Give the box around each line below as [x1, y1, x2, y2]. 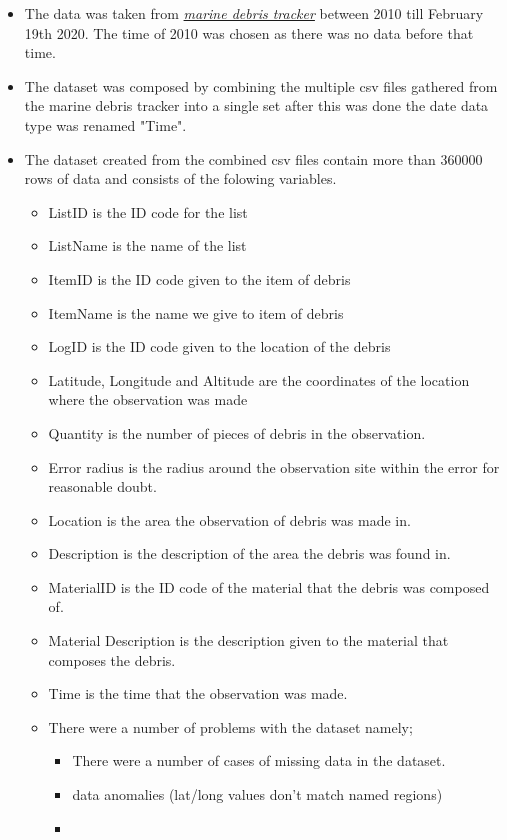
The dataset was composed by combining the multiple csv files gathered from [24, 75, 498, 96]
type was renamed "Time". [24, 114, 187, 135]
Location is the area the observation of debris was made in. [48, 509, 411, 530]
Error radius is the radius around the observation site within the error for [48, 456, 500, 477]
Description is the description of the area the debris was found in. [48, 543, 451, 564]
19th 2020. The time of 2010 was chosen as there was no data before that [24, 22, 474, 43]
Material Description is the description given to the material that [48, 630, 449, 651]
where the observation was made [48, 389, 248, 410]
